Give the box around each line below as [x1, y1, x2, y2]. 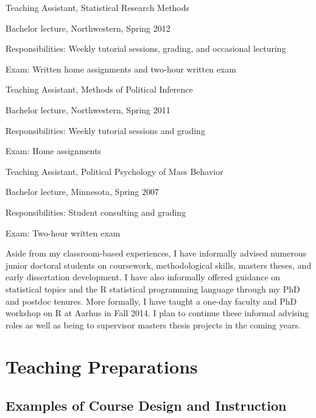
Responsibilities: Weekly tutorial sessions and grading [5, 124, 205, 136]
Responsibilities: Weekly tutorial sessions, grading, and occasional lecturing [5, 42, 286, 55]
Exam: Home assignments [5, 144, 102, 157]
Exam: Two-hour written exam [5, 226, 121, 239]
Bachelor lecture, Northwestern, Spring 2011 [5, 103, 170, 116]
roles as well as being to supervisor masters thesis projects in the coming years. [5, 318, 301, 331]
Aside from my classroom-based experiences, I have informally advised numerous [5, 247, 307, 260]
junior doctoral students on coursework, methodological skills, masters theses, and [5, 258, 312, 271]
